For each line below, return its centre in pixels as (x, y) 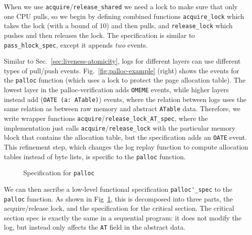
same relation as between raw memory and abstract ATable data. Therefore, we (122, 109)
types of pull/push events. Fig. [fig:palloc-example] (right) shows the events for (122, 70)
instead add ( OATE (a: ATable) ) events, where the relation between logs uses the (125, 99)
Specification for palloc (59, 173)
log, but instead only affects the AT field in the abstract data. (95, 227)
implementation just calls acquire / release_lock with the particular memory (120, 127)
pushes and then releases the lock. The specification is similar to (100, 35)
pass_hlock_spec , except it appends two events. (76, 44)
